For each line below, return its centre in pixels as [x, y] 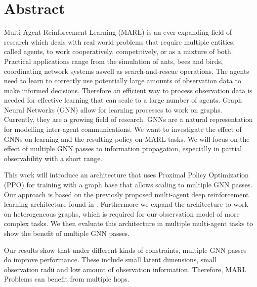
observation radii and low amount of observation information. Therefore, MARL [125, 269]
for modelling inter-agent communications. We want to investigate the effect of [123, 129]
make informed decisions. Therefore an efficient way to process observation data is [128, 90]
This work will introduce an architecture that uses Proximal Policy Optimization [127, 175]
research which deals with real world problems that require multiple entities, [120, 41]
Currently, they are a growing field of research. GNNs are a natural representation [128, 119]
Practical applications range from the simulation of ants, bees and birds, [113, 61]
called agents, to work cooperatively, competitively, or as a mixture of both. [119, 51]
